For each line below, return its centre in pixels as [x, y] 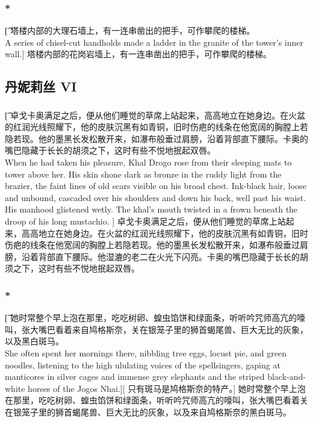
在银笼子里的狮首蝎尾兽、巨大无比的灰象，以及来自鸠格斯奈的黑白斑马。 [148, 411]
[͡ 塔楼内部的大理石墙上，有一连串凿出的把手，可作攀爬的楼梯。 [130, 30]
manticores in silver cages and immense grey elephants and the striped [135, 377]
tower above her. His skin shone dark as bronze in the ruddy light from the [143, 174]
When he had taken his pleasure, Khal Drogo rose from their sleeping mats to [148, 162]
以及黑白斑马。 [34, 341]
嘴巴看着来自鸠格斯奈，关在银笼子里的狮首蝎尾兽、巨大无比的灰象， [173, 329]
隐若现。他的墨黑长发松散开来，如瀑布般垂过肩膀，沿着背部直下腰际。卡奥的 [156, 138]
